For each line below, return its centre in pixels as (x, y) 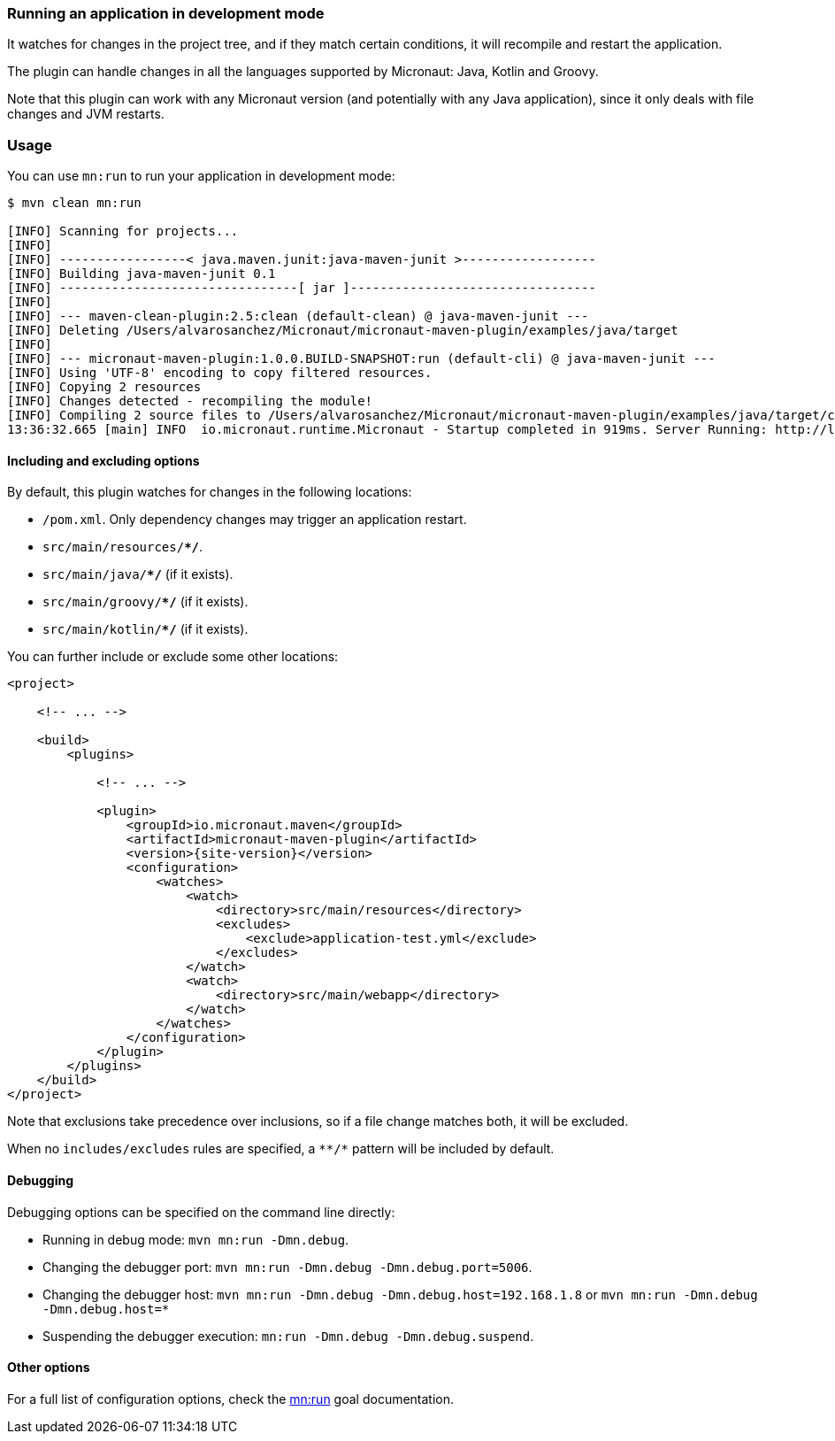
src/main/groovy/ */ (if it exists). (146, 602)
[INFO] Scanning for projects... (123, 231)
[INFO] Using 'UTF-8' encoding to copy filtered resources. (220, 373)
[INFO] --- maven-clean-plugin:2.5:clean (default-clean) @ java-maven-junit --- (298, 316)
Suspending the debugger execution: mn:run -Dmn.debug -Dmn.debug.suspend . (288, 1336)
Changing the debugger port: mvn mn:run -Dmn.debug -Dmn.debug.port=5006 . (287, 1267)
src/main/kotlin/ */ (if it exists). (146, 629)
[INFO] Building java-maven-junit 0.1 (142, 274)
